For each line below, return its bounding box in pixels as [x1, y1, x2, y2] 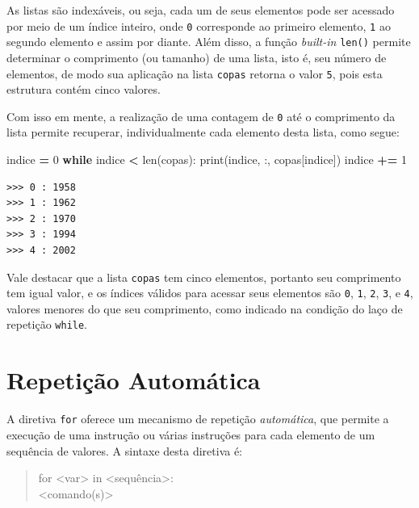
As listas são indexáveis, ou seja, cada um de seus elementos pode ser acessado [6, 2, 395, 18]
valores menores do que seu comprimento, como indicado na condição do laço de [6, 300, 403, 317]
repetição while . [6, 316, 88, 333]
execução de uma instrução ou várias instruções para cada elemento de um [6, 426, 375, 443]
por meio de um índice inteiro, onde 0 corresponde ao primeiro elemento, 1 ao [6, 17, 391, 34]
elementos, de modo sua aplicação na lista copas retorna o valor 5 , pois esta [6, 65, 383, 82]
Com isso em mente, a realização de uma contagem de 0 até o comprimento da [6, 107, 396, 124]
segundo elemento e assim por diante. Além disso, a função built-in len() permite [6, 33, 411, 50]
